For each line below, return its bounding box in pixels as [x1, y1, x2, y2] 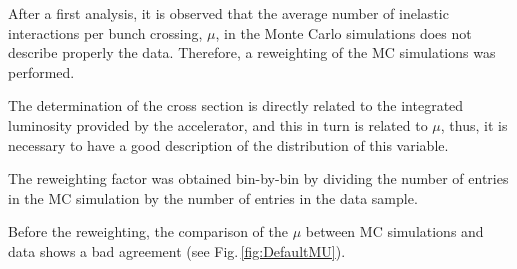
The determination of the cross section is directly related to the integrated [8, 95, 464, 116]
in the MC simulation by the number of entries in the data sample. [8, 187, 418, 208]
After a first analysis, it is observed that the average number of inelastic [8, 3, 449, 23]
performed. [8, 61, 75, 82]
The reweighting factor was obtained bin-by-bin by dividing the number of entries [8, 168, 509, 189]
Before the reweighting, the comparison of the [8, 221, 288, 242]
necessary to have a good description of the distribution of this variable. [8, 134, 449, 155]
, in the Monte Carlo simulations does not [215, 22, 472, 43]
